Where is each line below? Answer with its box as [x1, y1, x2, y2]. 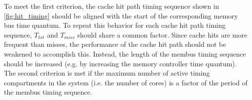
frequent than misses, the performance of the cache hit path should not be [4, 39, 226, 49]
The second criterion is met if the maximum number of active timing [4, 68, 210, 78]
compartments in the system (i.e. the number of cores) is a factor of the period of [4, 77, 248, 87]
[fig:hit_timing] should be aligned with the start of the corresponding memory [4, 10, 238, 20]
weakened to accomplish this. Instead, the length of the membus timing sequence [4, 48, 246, 59]
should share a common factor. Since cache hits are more [77, 29, 248, 40]
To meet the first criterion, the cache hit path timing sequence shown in [4, 1, 219, 11]
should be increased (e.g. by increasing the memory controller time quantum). [4, 58, 237, 68]
